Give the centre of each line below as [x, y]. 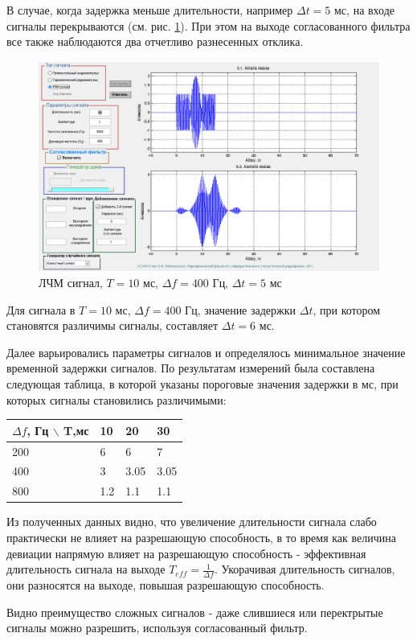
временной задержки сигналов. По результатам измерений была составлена [191, 368]
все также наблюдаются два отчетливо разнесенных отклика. [155, 41]
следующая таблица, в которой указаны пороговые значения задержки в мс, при [202, 384]
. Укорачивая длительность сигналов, [305, 569]
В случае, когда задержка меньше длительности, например [150, 10]
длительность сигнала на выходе [86, 569]
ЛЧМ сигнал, [71, 283]
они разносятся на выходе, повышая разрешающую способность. [166, 584]
